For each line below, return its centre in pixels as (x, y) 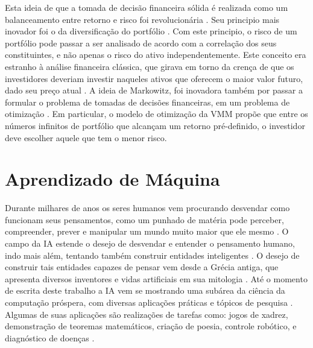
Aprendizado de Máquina (112, 179)
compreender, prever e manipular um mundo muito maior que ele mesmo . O (147, 231)
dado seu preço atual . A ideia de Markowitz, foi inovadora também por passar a (154, 90)
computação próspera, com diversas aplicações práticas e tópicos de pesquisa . (149, 302)
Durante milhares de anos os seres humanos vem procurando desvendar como (147, 208)
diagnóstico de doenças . (50, 337)
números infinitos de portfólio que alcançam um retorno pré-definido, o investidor (155, 125)
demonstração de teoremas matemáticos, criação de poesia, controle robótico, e (151, 326)
